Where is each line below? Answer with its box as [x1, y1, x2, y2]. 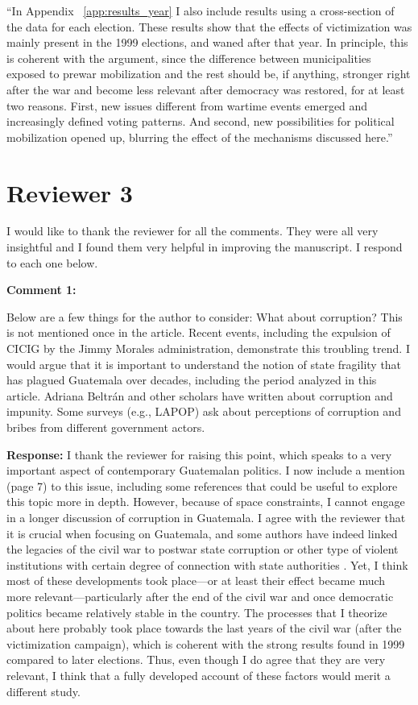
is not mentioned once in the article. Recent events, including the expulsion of [6, 324, 391, 341]
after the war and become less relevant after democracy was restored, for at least [6, 81, 405, 97]
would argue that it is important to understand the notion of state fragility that [6, 355, 402, 372]
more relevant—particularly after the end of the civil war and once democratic [6, 587, 394, 604]
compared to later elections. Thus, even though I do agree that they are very [6, 651, 386, 668]
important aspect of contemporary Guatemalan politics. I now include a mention [6, 462, 405, 479]
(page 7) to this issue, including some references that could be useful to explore [6, 477, 398, 494]
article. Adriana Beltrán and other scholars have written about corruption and [6, 387, 393, 404]
